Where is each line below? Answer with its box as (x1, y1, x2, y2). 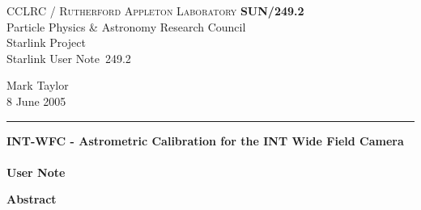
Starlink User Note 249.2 (6, 49, 131, 66)
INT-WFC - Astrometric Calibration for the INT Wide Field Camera (6, 132, 404, 149)
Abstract (6, 191, 57, 208)
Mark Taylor (6, 77, 69, 94)
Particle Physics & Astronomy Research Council (6, 18, 246, 35)
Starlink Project (6, 34, 86, 51)
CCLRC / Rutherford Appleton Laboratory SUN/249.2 (6, 2, 304, 19)
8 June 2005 (6, 92, 66, 109)
